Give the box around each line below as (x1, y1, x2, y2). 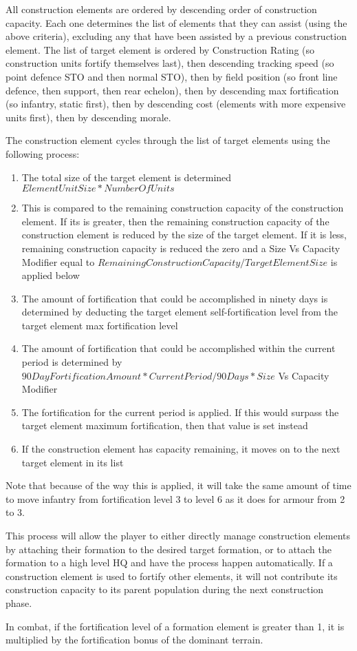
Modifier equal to (21, 254, 95, 269)
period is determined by (21, 355, 122, 369)
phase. (6, 595, 32, 610)
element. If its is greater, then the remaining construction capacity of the (21, 214, 329, 228)
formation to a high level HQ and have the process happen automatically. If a (6, 555, 333, 570)
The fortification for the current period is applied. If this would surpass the (21, 404, 339, 419)
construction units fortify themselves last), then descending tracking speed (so (6, 56, 334, 70)
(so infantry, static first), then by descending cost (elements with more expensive (6, 96, 346, 111)
